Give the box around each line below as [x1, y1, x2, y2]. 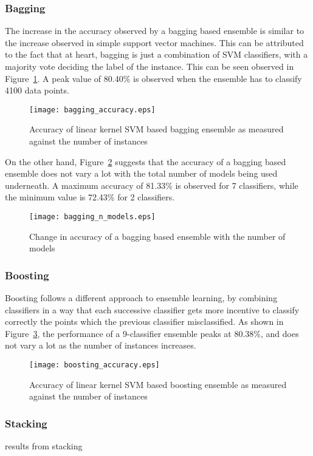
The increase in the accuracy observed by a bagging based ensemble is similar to [5, 24, 304, 37]
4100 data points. [5, 84, 69, 97]
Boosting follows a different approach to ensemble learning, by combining [5, 291, 278, 304]
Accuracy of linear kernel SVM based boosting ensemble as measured [29, 378, 287, 390]
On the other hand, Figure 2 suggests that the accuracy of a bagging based [5, 155, 286, 168]
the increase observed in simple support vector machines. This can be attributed [5, 36, 304, 49]
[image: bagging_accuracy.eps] [29, 105, 156, 114]
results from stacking [5, 440, 83, 452]
